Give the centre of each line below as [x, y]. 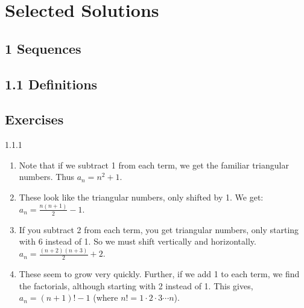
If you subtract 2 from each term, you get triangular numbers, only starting [159, 229]
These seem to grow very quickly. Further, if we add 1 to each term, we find [159, 273]
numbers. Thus [46, 177]
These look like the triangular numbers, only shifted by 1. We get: [141, 197]
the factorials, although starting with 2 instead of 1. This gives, [136, 285]
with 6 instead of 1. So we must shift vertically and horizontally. [138, 241]
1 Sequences [43, 48]
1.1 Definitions [51, 84]
